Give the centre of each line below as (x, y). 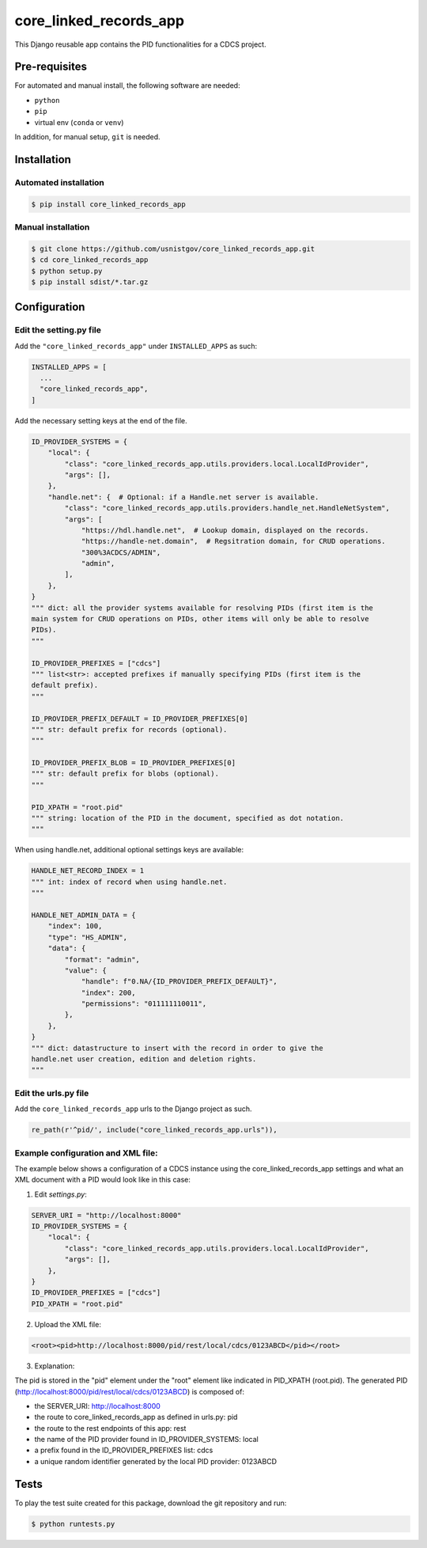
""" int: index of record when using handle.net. (129, 882)
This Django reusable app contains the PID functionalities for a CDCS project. (140, 44)
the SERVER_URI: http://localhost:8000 (98, 1406)
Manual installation (52, 227)
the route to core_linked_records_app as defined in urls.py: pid (136, 1417)
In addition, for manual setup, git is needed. (88, 137)
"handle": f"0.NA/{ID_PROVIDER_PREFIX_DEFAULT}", (179, 982)
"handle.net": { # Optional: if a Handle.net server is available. (183, 497)
